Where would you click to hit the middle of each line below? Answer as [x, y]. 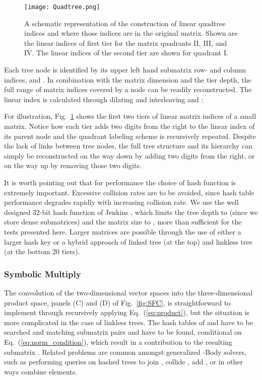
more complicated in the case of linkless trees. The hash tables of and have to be [128, 322]
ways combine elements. [41, 371]
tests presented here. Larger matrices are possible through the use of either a [123, 231]
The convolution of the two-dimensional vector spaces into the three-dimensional [128, 292]
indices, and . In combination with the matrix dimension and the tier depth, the [128, 79]
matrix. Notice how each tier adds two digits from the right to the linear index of [129, 126]
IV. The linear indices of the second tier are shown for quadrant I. [126, 53]
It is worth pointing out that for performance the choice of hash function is [120, 182]
